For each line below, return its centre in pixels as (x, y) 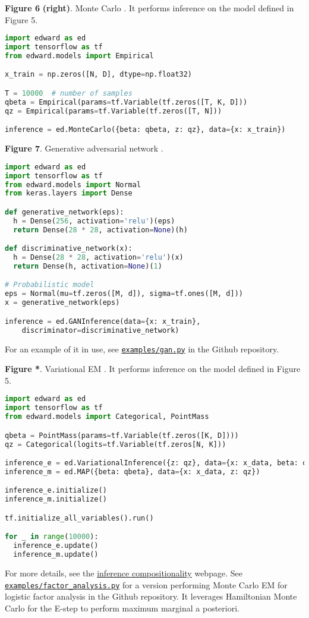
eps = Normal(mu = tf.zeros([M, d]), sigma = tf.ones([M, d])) (124, 294)
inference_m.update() (56, 555)
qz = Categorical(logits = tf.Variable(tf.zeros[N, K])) (116, 444)
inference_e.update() (56, 546)
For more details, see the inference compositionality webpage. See (124, 573)
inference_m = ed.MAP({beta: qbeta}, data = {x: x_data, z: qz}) (133, 472)
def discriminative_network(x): (69, 249)
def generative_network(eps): (64, 212)
